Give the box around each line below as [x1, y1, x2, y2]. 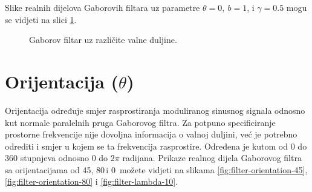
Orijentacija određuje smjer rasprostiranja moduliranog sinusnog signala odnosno [5, 104, 305, 116]
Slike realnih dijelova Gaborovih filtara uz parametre [5, 1, 200, 13]
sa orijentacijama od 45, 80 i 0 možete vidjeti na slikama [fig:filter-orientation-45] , [5, 163, 308, 176]
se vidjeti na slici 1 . [5, 13, 77, 25]
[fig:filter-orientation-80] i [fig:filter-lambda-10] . [5, 175, 178, 188]
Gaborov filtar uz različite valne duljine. [29, 33, 177, 46]
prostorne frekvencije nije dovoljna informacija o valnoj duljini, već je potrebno [5, 128, 297, 141]
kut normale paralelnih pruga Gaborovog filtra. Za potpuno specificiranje [5, 116, 276, 128]
